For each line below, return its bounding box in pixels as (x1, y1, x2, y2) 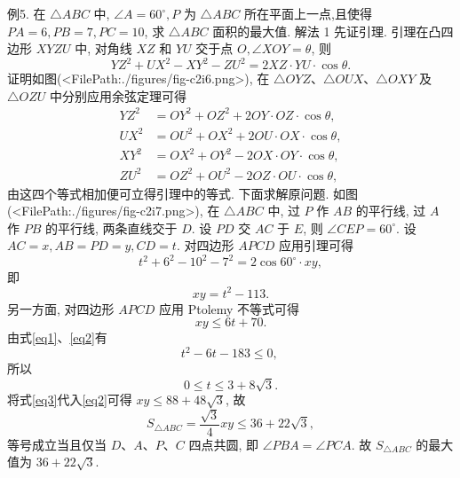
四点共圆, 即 (188, 435, 258, 453)
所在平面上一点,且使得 (243, 4, 372, 22)
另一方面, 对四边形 (7, 299, 115, 317)
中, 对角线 (75, 39, 132, 58)
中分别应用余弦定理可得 (50, 86, 187, 105)
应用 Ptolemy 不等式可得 (158, 299, 300, 317)
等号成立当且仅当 (7, 435, 107, 453)
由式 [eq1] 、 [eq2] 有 (7, 328, 107, 347)
